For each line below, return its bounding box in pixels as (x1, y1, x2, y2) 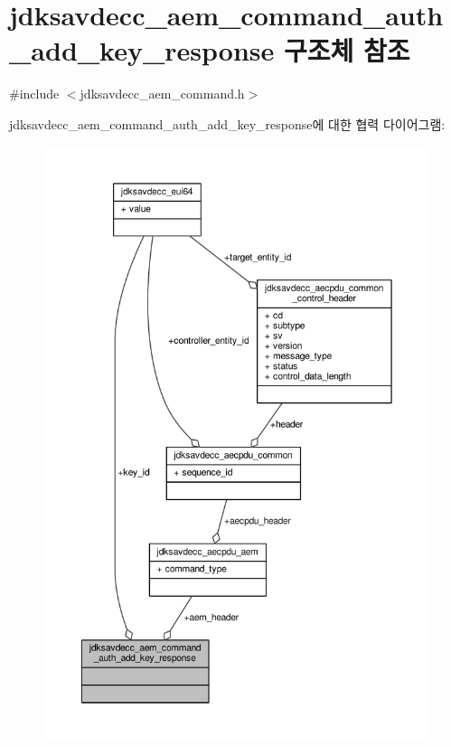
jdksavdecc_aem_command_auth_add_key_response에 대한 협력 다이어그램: (9, 114, 446, 133)
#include (9, 84, 60, 103)
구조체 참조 (283, 32, 410, 69)
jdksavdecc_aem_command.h (80, 84, 245, 103)
